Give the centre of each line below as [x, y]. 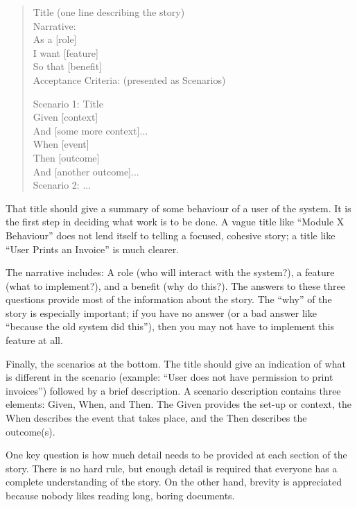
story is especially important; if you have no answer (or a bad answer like [161, 312]
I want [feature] [66, 52]
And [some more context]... [90, 130]
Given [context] [66, 117]
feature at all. [34, 340]
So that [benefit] [67, 66]
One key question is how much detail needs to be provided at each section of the [176, 455]
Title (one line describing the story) [109, 12]
